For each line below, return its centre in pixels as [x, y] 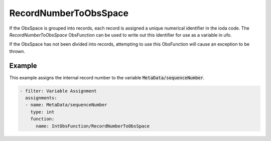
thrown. [17, 51]
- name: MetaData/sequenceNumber [66, 105]
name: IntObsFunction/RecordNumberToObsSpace [93, 126]
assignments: [41, 98]
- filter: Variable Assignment [58, 91]
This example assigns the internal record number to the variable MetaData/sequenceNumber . [107, 77]
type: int [42, 112]
